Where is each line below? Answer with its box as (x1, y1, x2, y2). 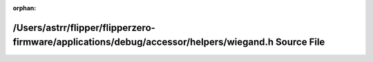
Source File (275, 37, 325, 48)
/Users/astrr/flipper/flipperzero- (12, 21, 155, 34)
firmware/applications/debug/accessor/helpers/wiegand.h (12, 37, 274, 48)
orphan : (12, 4, 37, 12)
